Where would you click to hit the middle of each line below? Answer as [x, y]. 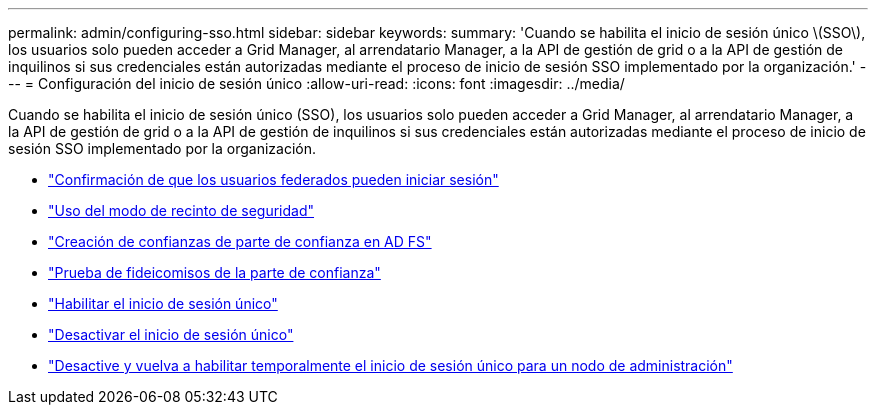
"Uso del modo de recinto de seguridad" [181, 210]
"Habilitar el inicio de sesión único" [163, 303]
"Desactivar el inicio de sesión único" [171, 334]
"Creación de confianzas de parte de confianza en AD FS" [240, 241]
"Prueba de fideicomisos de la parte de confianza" [214, 272]
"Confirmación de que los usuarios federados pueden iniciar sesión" [273, 179]
